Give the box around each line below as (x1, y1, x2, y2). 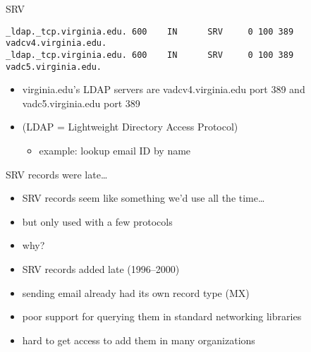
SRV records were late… (6, 166, 108, 181)
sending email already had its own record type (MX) (22, 285, 250, 300)
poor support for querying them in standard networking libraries (22, 309, 302, 324)
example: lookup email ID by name (39, 143, 191, 157)
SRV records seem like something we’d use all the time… (22, 190, 265, 205)
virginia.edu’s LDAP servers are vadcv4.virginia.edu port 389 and (22, 82, 305, 97)
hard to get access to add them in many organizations (22, 332, 255, 347)
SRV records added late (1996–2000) (22, 261, 180, 276)
